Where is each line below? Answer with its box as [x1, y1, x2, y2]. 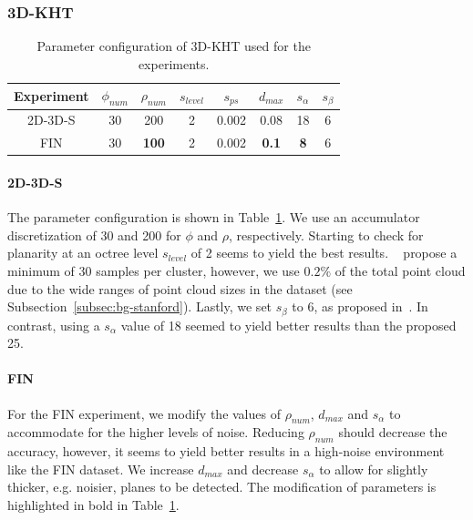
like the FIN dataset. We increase [7, 459, 194, 478]
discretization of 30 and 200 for [7, 225, 181, 244]
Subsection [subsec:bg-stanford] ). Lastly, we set [7, 297, 272, 316]
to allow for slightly [319, 459, 428, 478]
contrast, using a [7, 315, 100, 334]
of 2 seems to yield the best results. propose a [190, 243, 458, 262]
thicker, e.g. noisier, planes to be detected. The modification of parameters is [7, 477, 437, 496]
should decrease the [338, 423, 447, 442]
